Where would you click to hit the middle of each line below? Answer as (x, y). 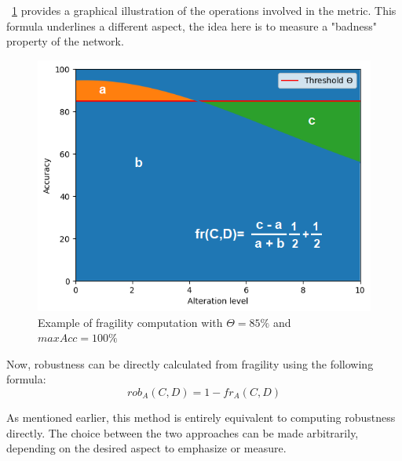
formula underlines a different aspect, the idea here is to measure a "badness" (192, 25)
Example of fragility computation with (130, 322)
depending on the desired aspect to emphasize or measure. (146, 448)
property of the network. (65, 41)
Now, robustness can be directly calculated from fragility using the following (190, 363)
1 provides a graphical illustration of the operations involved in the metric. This (204, 10)
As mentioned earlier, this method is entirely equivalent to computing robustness (201, 417)
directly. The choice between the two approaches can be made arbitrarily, (183, 432)
